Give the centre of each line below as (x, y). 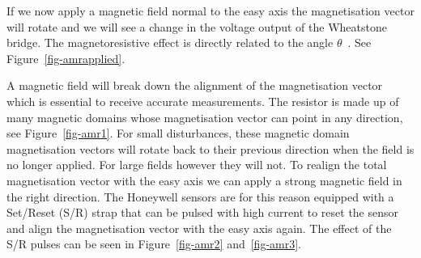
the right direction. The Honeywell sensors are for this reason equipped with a (200, 196)
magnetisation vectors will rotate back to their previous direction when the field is (210, 148)
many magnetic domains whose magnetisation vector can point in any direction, (205, 117)
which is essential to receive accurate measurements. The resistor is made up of (203, 101)
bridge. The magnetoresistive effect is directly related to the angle (170, 42)
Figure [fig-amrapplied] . (66, 58)
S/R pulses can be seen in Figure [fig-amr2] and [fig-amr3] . (154, 244)
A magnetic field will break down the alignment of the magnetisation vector (195, 85)
